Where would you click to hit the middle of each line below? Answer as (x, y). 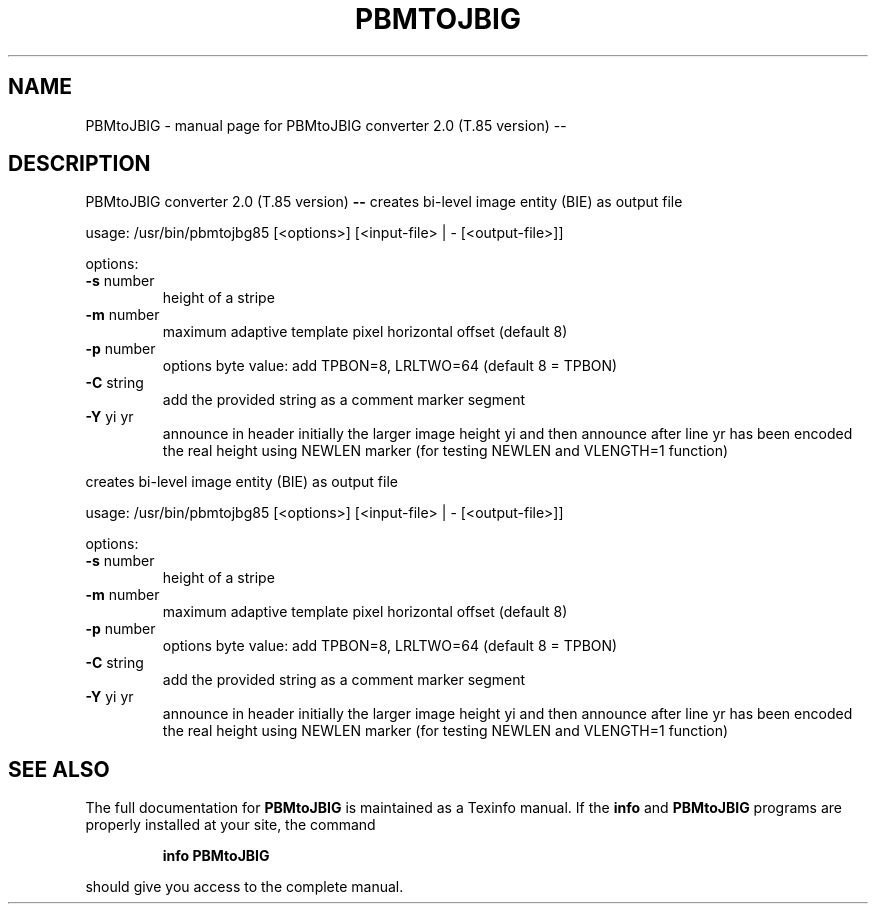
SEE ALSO (59, 769)
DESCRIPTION (79, 164)
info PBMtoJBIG (216, 856)
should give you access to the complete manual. (244, 887)
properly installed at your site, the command (230, 825)
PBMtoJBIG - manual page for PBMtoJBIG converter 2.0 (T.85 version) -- (326, 125)
